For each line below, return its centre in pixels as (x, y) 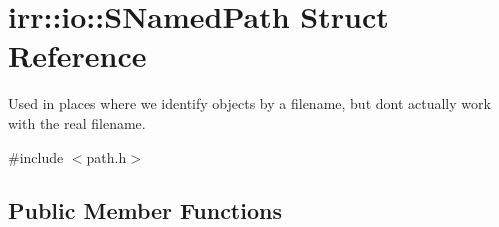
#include (36, 156)
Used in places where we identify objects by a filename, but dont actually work (249, 103)
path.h (106, 156)
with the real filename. (77, 122)
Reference (77, 55)
